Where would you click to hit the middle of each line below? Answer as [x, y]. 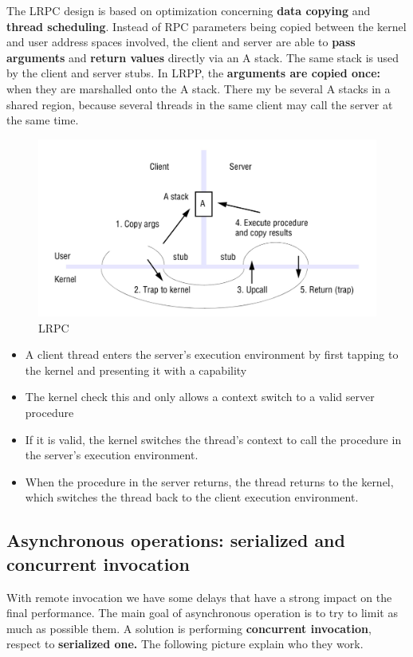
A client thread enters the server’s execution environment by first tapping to [212, 354]
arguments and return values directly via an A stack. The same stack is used [203, 57]
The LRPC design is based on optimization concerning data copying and [189, 10]
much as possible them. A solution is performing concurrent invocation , [189, 628]
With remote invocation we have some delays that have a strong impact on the [199, 597]
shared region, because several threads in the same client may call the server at [200, 104]
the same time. [43, 120]
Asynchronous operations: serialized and [176, 540]
